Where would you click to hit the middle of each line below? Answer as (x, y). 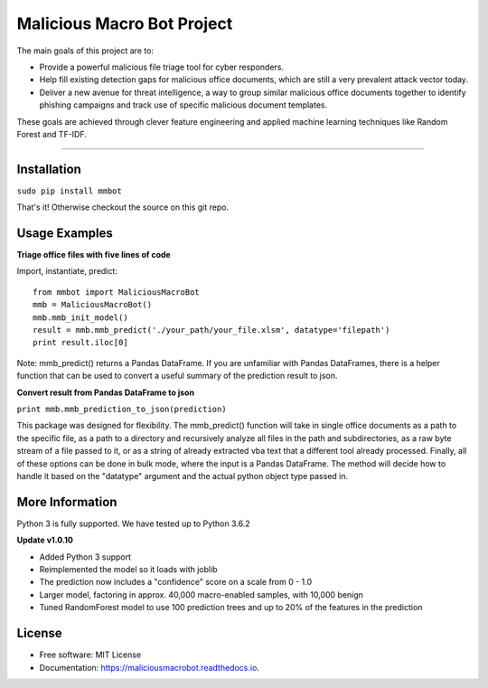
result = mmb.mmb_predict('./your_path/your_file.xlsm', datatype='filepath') (211, 330)
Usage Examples (65, 233)
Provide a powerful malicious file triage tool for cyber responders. (162, 67)
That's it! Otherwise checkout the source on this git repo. (123, 207)
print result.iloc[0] (80, 343)
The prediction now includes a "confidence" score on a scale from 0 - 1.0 (176, 582)
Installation (49, 169)
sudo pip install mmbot (69, 191)
